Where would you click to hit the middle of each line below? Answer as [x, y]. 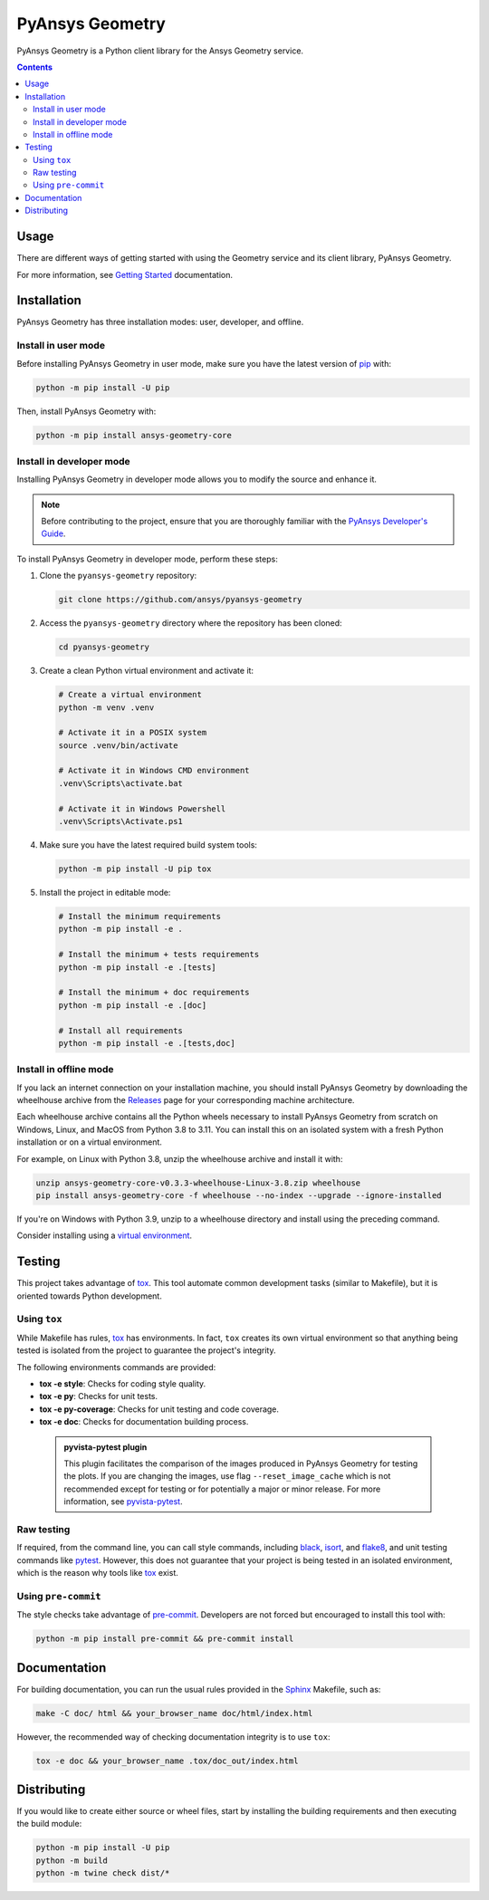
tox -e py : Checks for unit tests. [99, 1396]
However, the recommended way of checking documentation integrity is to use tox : [173, 1737]
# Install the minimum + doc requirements [154, 993]
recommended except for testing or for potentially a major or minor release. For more [222, 1489]
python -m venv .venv [106, 707]
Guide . [53, 533]
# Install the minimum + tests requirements [159, 955]
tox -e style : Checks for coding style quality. [123, 1383]
